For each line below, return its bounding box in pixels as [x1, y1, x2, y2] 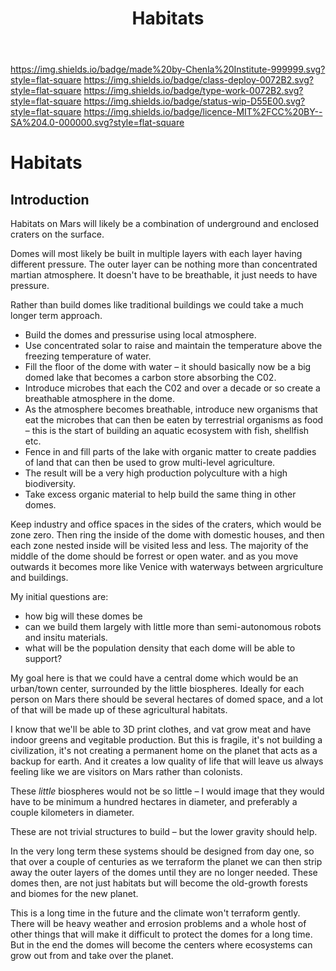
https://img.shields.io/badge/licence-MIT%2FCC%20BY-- [83, 106, 323, 118]
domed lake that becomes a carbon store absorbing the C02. [24, 372, 277, 384]
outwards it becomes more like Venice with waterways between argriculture [10, 561, 324, 573]
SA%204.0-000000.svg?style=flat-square [10, 117, 185, 129]
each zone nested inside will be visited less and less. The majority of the [10, 540, 309, 552]
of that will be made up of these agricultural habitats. [10, 704, 228, 716]
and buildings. [10, 572, 69, 584]
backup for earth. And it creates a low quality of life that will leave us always [10, 755, 324, 767]
